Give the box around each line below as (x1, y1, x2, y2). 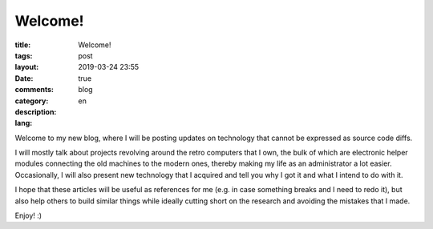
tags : (14, 50, 33, 60)
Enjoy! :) (14, 211, 42, 220)
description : (14, 106, 57, 116)
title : (14, 40, 31, 50)
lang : (14, 119, 33, 128)
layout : (14, 62, 39, 72)
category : (14, 96, 49, 106)
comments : (14, 85, 54, 94)
